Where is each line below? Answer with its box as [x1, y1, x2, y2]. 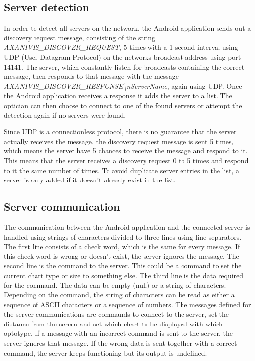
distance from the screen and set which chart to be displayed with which [4, 318, 223, 328]
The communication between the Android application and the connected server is [4, 221, 250, 232]
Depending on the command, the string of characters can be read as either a [4, 289, 235, 300]
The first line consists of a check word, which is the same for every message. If [4, 241, 240, 252]
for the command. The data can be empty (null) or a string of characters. [4, 280, 226, 290]
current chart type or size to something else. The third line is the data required [4, 270, 244, 280]
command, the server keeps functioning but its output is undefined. [4, 347, 207, 358]
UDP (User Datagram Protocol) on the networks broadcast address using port [4, 51, 241, 62]
